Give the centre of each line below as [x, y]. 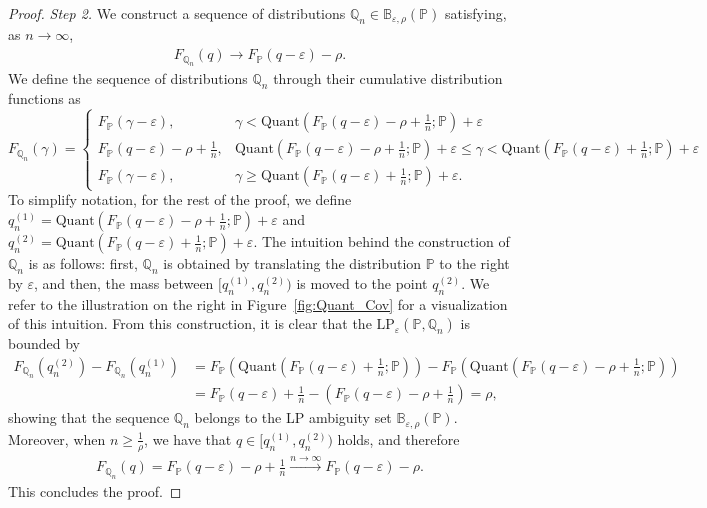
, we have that [188, 438]
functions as [44, 98]
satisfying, [475, 13]
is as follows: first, [83, 263]
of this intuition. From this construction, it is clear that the [190, 323]
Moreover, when [57, 438]
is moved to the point [362, 282]
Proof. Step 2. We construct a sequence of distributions [177, 13]
